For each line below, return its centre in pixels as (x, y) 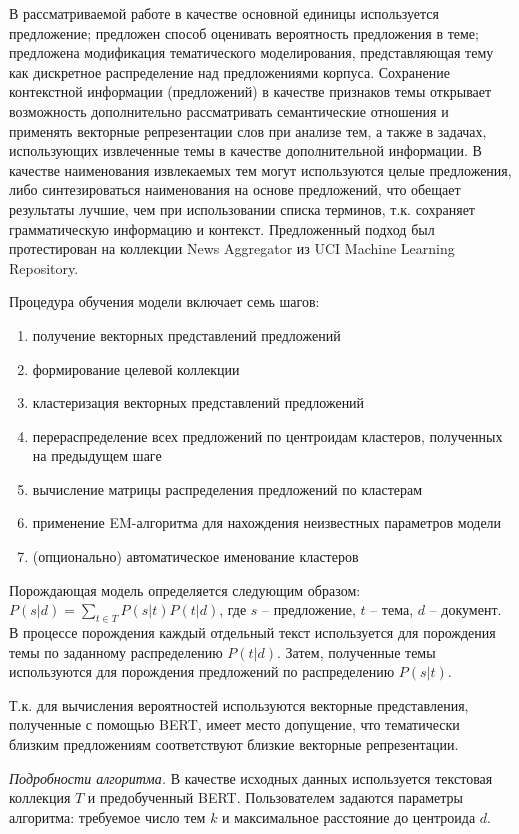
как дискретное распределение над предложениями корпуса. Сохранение (229, 71)
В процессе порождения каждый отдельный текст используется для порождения (252, 632)
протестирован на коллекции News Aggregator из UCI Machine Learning (232, 248)
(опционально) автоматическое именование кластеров (195, 556)
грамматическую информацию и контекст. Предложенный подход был (222, 228)
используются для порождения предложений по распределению (202, 671)
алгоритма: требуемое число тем (107, 816)
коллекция (40, 797)
